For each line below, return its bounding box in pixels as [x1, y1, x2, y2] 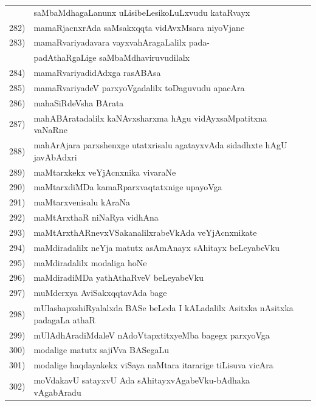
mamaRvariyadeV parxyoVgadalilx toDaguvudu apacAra [33, 81, 245, 94]
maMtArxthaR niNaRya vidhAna [33, 211, 159, 224]
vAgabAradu [33, 385, 81, 398]
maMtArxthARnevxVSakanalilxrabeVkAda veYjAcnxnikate [33, 225, 257, 238]
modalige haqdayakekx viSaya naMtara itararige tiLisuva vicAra [33, 359, 273, 371]
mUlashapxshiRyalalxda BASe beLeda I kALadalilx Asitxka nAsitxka [33, 301, 294, 314]
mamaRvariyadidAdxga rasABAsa [33, 66, 161, 79]
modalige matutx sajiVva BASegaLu [33, 343, 169, 356]
